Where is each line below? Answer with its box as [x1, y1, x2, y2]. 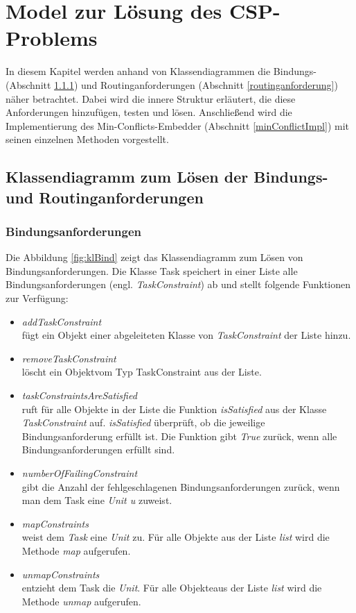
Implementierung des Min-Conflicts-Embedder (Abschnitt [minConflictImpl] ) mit [6, 118, 349, 133]
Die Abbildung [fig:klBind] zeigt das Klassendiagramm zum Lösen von [6, 250, 303, 264]
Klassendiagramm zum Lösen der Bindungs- [6, 166, 328, 187]
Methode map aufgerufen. [21, 543, 131, 557]
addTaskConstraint [21, 314, 102, 328]
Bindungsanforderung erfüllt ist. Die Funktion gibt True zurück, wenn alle [21, 428, 337, 443]
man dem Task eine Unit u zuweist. [21, 493, 172, 507]
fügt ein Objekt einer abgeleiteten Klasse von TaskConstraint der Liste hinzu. [21, 328, 351, 342]
